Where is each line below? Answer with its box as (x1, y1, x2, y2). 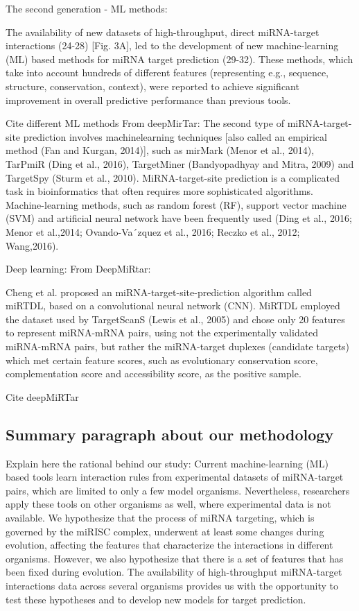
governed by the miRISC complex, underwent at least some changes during (6, 524, 324, 538)
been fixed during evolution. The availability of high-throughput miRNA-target (6, 565, 342, 579)
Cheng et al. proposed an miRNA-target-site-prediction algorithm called (6, 284, 312, 299)
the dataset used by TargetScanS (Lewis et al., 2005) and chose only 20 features (6, 311, 345, 326)
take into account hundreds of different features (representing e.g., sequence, (6, 65, 329, 80)
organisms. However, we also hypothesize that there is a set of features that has (6, 551, 344, 565)
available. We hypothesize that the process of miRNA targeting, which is (6, 510, 315, 525)
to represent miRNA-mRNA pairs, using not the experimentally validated (6, 325, 319, 340)
